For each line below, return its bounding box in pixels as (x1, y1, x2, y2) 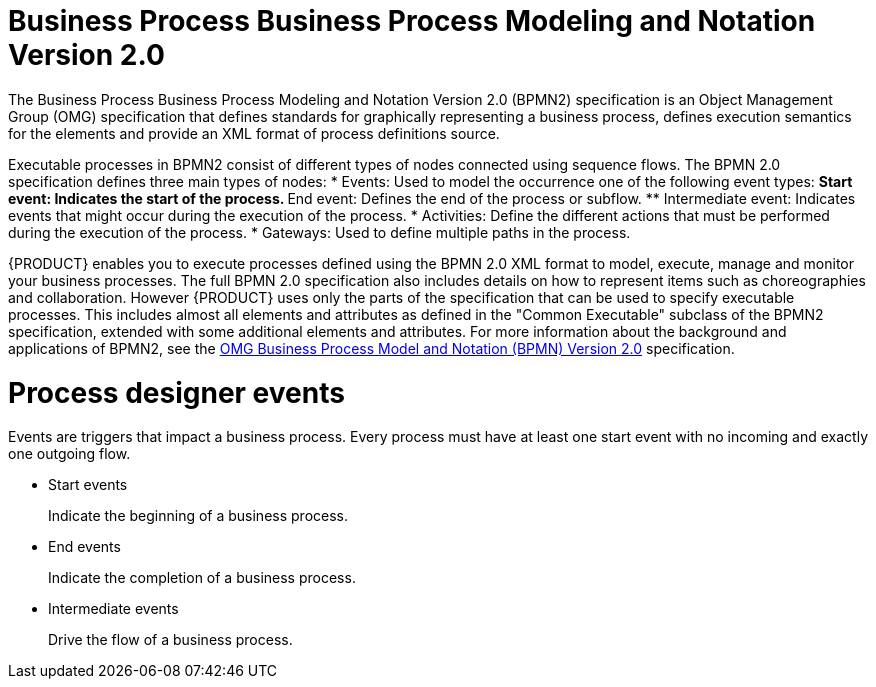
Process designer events (8, 375, 345, 410)
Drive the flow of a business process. (48, 631, 293, 649)
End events (48, 538, 121, 556)
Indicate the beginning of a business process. (48, 507, 349, 525)
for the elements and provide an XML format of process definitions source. (8, 124, 500, 142)
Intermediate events (48, 600, 179, 618)
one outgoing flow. (8, 445, 131, 463)
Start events (48, 476, 128, 494)
